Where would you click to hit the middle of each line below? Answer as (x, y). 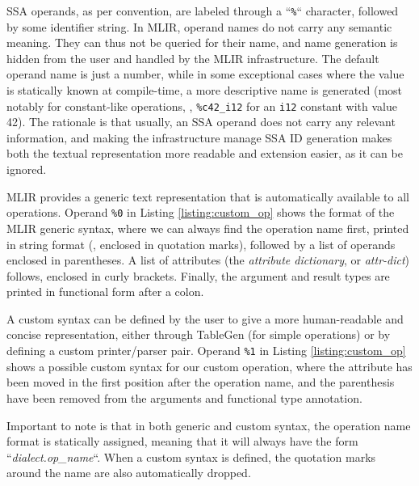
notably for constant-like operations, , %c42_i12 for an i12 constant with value (202, 106)
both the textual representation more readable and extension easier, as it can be (205, 153)
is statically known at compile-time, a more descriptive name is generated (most (205, 90)
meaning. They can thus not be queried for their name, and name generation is (202, 42)
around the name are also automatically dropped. (129, 473)
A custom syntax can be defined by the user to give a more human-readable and (205, 318)
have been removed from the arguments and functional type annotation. (184, 397)
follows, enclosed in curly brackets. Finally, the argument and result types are (198, 275)
